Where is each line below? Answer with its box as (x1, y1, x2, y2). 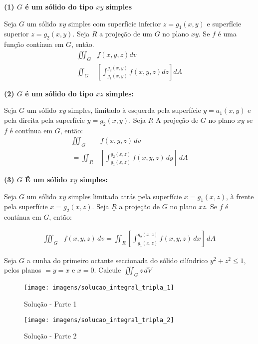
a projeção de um (99, 28, 152, 39)
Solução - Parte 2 (24, 331, 77, 341)
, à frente (226, 191, 254, 201)
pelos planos (4, 265, 41, 275)
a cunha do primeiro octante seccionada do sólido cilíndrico (26, 255, 208, 265)
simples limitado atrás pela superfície (68, 191, 182, 201)
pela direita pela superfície (4, 114, 85, 125)
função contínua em (4, 39, 64, 49)
